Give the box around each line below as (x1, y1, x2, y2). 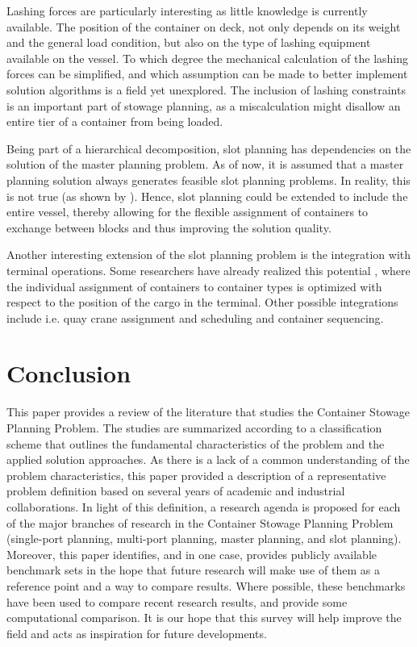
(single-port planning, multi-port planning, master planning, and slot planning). (6, 530, 402, 547)
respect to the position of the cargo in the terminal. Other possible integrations (6, 294, 398, 311)
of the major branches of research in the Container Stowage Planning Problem (6, 514, 394, 531)
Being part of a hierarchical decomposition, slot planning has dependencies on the (6, 140, 411, 157)
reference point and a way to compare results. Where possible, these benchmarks (6, 577, 406, 594)
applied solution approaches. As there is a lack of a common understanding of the (6, 451, 410, 468)
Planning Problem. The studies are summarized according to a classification (6, 420, 382, 436)
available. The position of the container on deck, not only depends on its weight (6, 18, 401, 35)
